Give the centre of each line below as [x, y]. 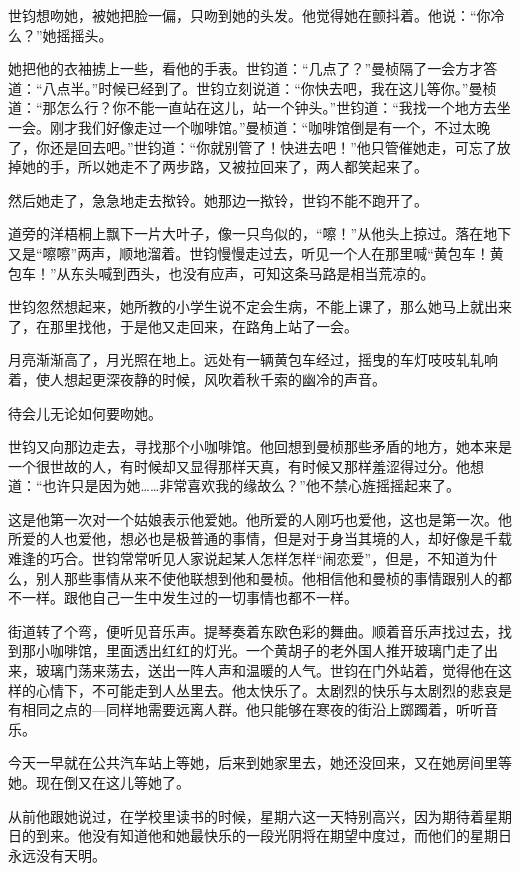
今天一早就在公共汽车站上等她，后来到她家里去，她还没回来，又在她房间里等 [260, 762]
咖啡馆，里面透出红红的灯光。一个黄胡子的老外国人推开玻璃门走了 [266, 650]
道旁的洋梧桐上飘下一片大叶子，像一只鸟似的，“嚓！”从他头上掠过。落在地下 [260, 233]
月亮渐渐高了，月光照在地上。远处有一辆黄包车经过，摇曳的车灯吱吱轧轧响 [253, 359]
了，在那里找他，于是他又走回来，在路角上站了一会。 [183, 325]
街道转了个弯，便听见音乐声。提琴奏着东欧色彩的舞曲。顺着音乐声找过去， [253, 630]
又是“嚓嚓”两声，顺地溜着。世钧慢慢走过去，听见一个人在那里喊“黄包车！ [249, 252]
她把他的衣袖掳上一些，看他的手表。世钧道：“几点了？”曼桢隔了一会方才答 [253, 68]
